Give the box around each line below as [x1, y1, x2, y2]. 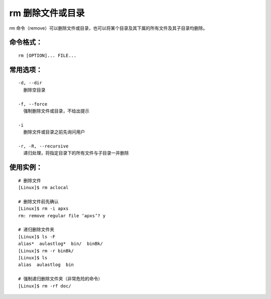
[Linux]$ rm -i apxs [18, 206, 69, 212]
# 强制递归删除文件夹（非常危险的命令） [18, 276, 103, 282]
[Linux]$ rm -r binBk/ [18, 248, 74, 253]
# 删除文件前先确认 [18, 199, 59, 204]
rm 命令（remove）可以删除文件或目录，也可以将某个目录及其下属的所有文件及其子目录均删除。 [9, 25, 208, 31]
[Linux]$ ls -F [18, 234, 56, 239]
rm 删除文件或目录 [9, 8, 85, 19]
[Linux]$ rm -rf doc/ [18, 283, 71, 288]
